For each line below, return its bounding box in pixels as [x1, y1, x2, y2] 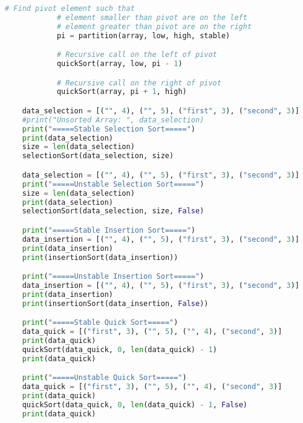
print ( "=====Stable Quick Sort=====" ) [22, 318, 178, 327]
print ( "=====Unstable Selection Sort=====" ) [22, 179, 204, 188]
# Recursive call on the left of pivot [56, 50, 217, 59]
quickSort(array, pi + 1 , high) [56, 87, 187, 96]
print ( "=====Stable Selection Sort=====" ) [22, 124, 196, 133]
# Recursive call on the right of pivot [56, 78, 221, 87]
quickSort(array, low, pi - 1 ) [56, 59, 183, 68]
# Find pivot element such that [5, 4, 135, 13]
